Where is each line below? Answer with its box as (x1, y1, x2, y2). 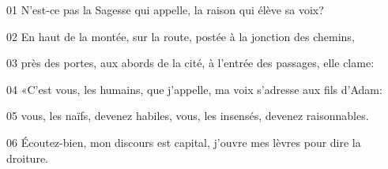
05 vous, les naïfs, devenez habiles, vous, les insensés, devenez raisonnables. (6, 107, 369, 124)
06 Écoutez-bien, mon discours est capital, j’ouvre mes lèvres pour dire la (6, 133, 361, 150)
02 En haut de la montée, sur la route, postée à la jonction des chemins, (6, 28, 355, 44)
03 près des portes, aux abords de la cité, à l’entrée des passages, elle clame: (6, 54, 375, 71)
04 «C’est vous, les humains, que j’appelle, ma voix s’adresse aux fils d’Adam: (6, 81, 382, 97)
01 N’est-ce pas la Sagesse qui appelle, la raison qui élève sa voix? (6, 2, 324, 17)
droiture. (6, 149, 48, 166)
